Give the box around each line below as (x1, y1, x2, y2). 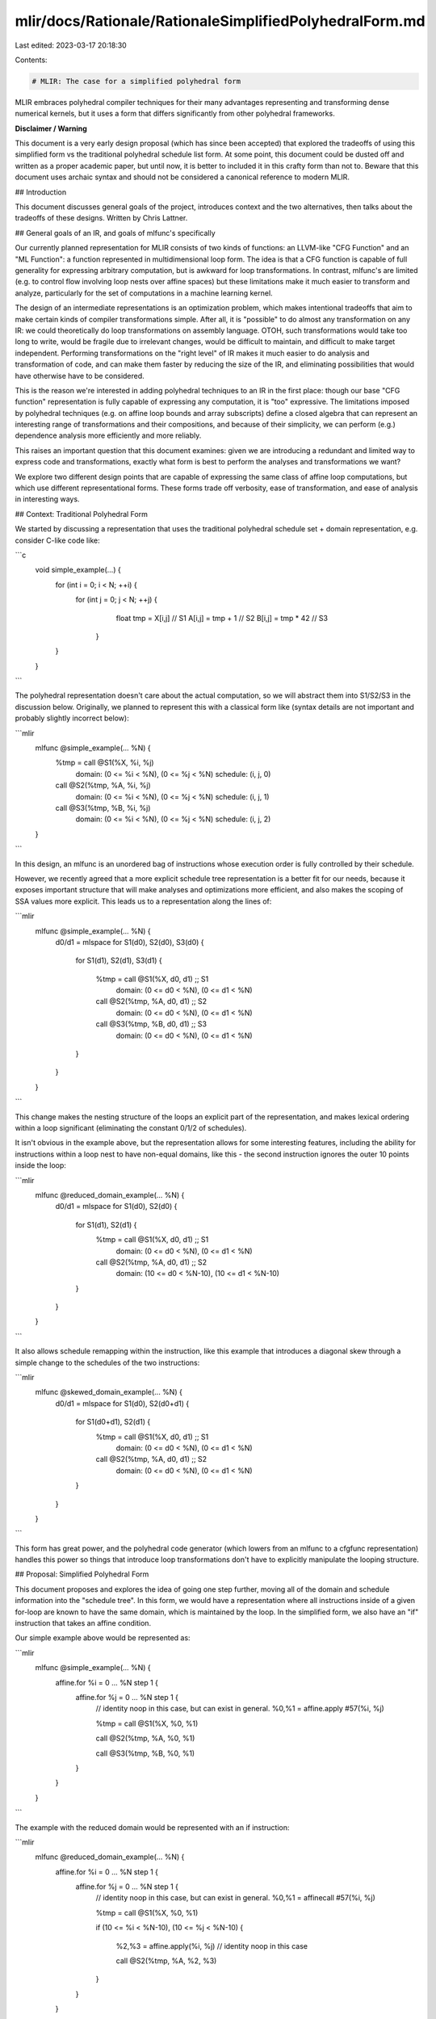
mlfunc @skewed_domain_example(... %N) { (35, 1387, 183, 1397)
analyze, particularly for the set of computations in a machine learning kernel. (15, 288, 274, 298)
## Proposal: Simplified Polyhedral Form (15, 1569, 149, 1579)
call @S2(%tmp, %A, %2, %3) (115, 1956, 217, 1966)
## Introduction (15, 187, 67, 197)
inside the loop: (15, 1161, 66, 1170)
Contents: (15, 55, 48, 65)
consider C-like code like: (15, 535, 100, 545)
